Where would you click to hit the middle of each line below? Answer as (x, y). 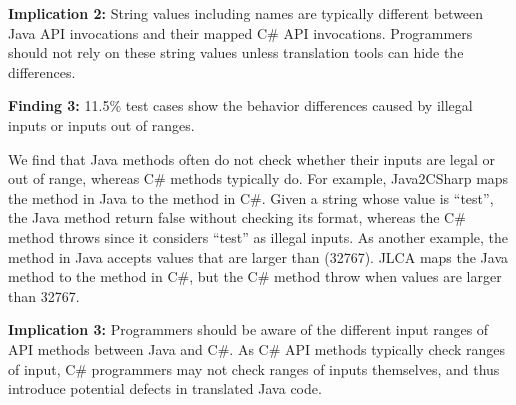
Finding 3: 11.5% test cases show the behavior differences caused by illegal (240, 105)
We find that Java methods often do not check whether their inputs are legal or (252, 158)
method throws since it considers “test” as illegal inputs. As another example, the (258, 236)
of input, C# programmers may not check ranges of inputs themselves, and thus (254, 368)
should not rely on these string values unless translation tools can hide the (236, 52)
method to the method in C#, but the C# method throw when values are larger (255, 276)
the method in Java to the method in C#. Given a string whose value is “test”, (251, 197)
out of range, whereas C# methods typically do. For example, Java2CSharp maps (258, 178)
